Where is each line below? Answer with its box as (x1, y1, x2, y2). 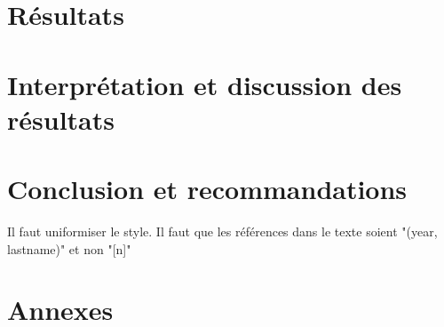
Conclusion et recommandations (7, 171, 408, 207)
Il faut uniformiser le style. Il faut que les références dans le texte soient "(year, (7, 222, 438, 241)
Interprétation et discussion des (7, 66, 402, 102)
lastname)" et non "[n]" (7, 239, 131, 258)
